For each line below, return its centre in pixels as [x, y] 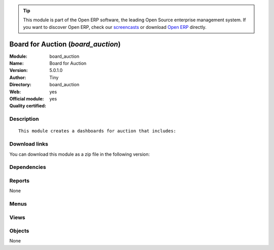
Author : [18, 77]
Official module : [27, 99]
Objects [19, 231]
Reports [20, 181]
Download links [29, 144]
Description [24, 119]
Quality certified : [28, 106]
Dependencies [28, 167]
